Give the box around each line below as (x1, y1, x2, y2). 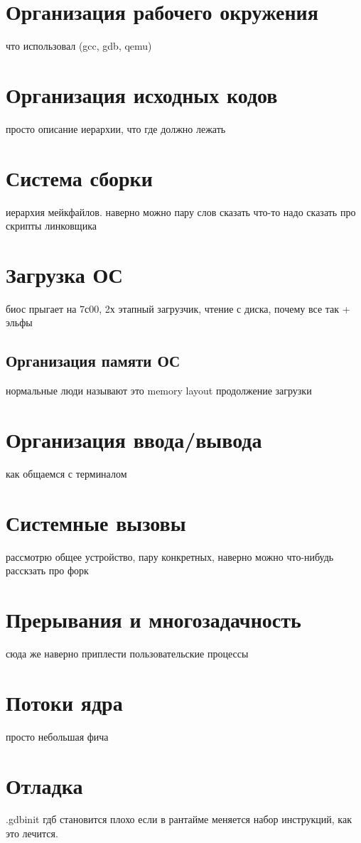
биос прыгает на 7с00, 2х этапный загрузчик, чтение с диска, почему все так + (6, 301, 350, 316)
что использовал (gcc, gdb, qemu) (6, 38, 152, 53)
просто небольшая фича (6, 729, 109, 743)
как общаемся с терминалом (6, 466, 127, 480)
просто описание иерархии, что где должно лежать (6, 121, 226, 136)
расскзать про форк (6, 563, 89, 578)
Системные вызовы (6, 508, 186, 537)
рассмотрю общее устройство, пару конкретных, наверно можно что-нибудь (6, 549, 334, 564)
